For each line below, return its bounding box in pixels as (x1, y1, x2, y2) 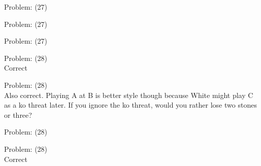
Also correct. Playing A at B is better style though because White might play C (4, 89, 253, 100)
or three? (4, 109, 32, 120)
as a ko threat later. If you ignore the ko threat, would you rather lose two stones (4, 99, 257, 110)
